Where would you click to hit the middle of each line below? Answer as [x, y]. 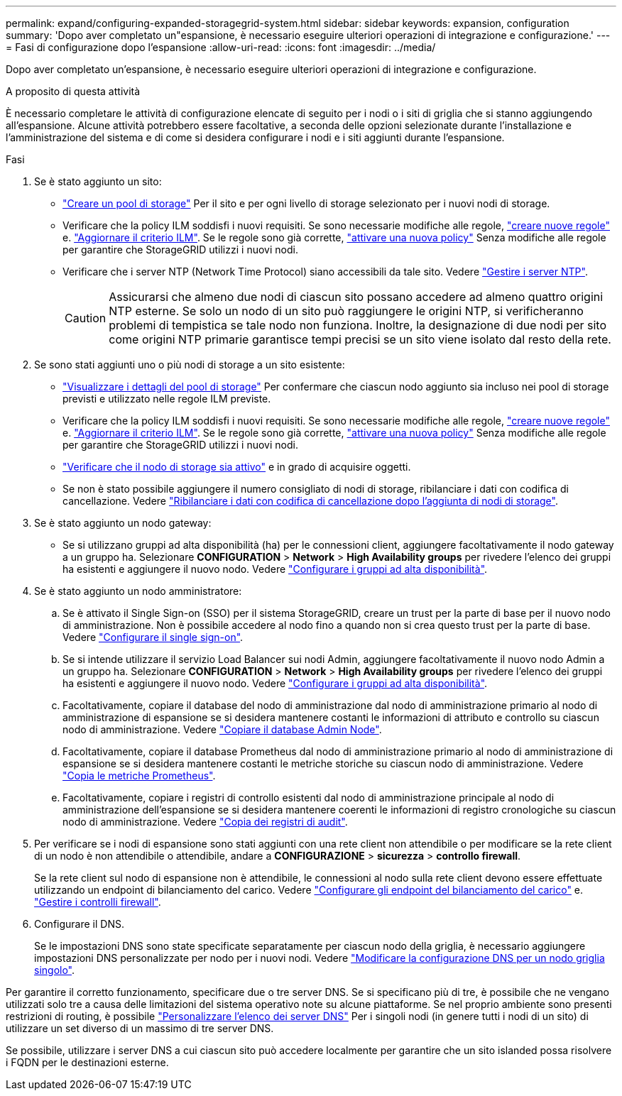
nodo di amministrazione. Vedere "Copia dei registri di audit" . [205, 822]
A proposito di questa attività [73, 91]
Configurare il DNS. [79, 924]
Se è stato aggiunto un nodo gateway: [123, 523]
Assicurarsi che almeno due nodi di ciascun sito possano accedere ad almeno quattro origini [356, 297]
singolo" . [55, 970]
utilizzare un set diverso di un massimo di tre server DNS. [140, 1028]
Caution [86, 318]
